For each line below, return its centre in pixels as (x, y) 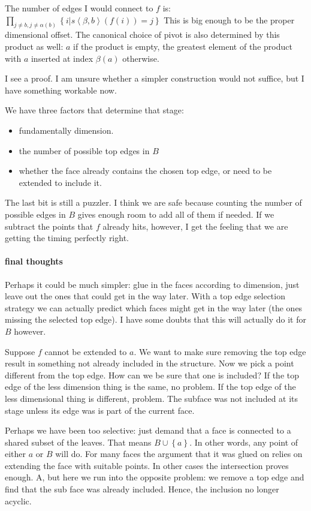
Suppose (20, 351)
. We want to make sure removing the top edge (220, 351)
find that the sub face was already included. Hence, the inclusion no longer (142, 489)
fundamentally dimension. (66, 130)
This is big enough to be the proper (229, 19)
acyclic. (18, 501)
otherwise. (141, 58)
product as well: (34, 46)
